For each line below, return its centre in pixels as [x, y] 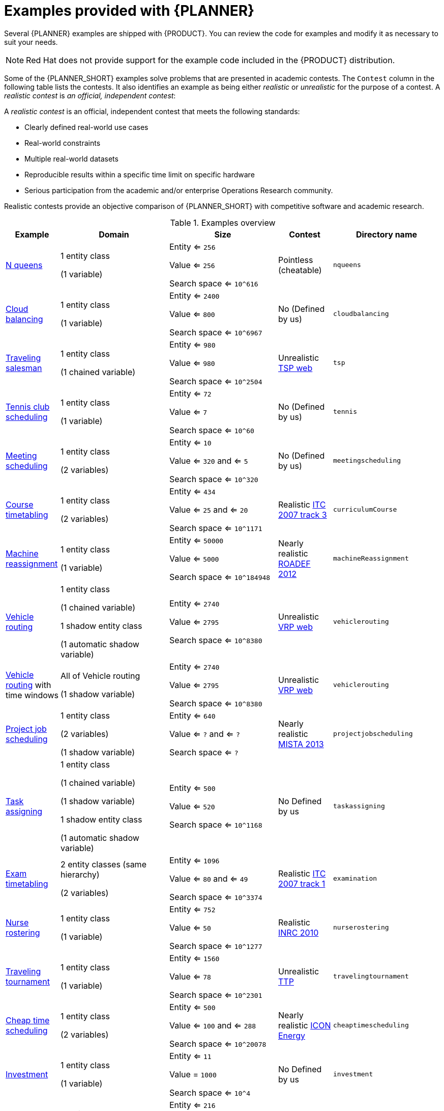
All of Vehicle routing [100, 676]
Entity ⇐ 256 [193, 246]
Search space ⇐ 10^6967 [216, 332]
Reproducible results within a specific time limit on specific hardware [140, 174]
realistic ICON [305, 1025]
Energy [292, 1035]
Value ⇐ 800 [192, 314]
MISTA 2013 [301, 744]
